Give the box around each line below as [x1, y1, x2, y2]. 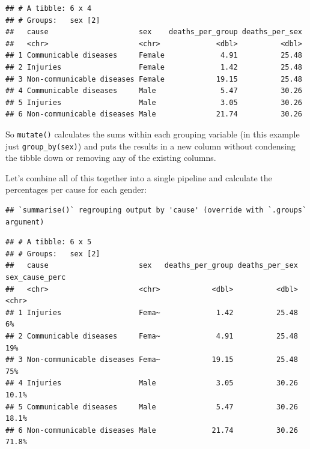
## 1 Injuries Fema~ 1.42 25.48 [5, 308, 298, 317]
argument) [5, 217, 44, 226]
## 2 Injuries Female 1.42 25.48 [5, 62, 302, 71]
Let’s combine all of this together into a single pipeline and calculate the [5, 171, 272, 184]
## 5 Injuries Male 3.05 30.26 [5, 98, 302, 107]
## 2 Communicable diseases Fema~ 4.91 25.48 [5, 331, 298, 340]
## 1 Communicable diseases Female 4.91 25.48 [5, 51, 302, 60]
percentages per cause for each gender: [5, 183, 147, 196]
